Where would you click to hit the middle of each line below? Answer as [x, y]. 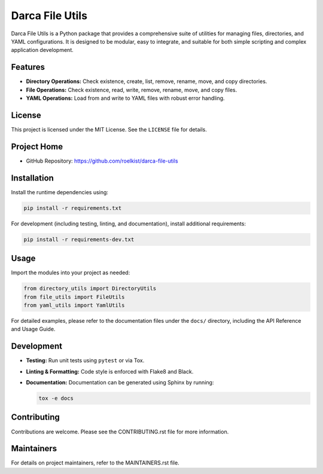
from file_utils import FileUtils [74, 297]
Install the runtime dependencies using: [60, 192]
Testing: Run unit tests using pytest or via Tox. [85, 360]
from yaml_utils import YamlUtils [74, 305]
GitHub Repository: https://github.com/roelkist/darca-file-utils [102, 161]
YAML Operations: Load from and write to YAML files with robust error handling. [125, 98]
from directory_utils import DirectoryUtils [90, 289]
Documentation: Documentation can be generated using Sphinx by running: [120, 383]
